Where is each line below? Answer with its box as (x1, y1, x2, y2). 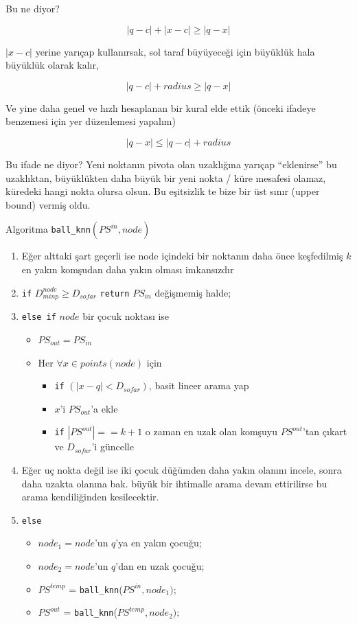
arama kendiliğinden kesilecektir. (21, 489, 159, 504)
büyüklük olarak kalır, (5, 58, 99, 72)
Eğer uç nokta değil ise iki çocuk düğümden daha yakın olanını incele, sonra (21, 462, 342, 476)
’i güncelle (91, 439, 134, 454)
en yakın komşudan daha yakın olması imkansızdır (21, 262, 234, 276)
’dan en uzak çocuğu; (115, 558, 205, 573)
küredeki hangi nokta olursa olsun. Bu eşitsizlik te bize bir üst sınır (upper (5, 184, 320, 198)
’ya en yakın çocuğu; (115, 535, 202, 550)
